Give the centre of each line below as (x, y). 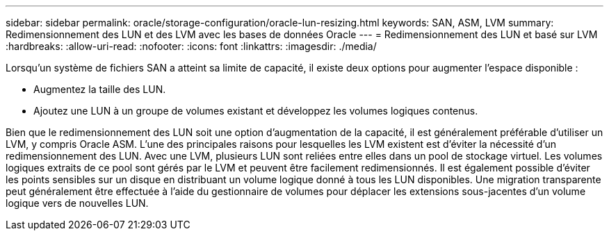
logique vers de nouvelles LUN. (77, 203)
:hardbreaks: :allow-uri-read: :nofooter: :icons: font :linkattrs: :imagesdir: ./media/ (191, 46)
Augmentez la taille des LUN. (100, 89)
